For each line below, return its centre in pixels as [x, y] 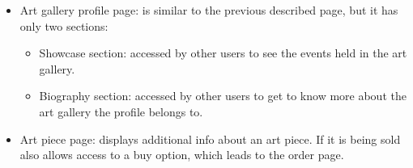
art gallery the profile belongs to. [121, 111]
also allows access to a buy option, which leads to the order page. [182, 155]
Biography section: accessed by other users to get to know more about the [223, 96]
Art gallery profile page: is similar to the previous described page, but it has [209, 10]
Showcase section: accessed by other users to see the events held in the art [223, 53]
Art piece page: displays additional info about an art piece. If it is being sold [210, 139]
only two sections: [64, 25]
